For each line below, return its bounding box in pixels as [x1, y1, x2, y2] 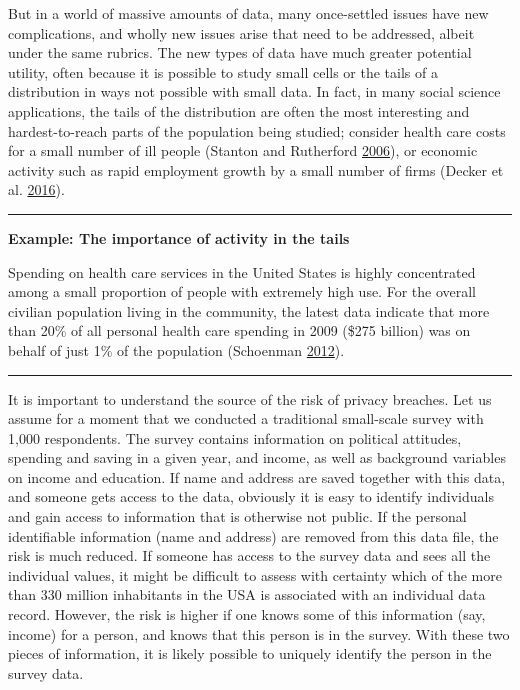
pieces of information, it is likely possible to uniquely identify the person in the [8, 643, 492, 664]
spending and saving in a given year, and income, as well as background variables [8, 447, 506, 468]
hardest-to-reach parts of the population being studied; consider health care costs [8, 120, 506, 141]
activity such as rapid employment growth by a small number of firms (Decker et [8, 159, 504, 180]
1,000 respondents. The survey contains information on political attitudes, [8, 427, 462, 448]
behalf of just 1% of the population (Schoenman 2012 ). [8, 339, 345, 360]
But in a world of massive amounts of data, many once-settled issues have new [8, 3, 489, 23]
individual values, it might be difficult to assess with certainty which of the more [8, 564, 502, 585]
